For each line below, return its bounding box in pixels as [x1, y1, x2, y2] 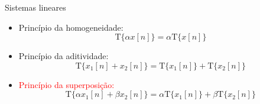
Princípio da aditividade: [18, 50, 109, 62]
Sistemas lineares [5, 1, 66, 13]
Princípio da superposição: [18, 78, 115, 90]
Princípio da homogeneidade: [18, 21, 123, 33]
